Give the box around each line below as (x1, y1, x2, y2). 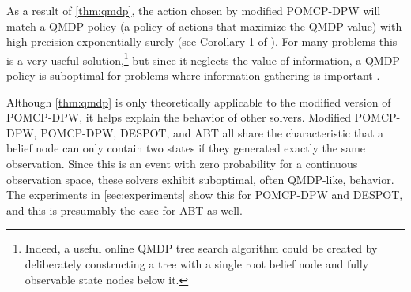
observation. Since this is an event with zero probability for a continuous (6, 155, 358, 171)
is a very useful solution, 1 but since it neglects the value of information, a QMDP (6, 49, 400, 68)
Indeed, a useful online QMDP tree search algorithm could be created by (25, 240, 378, 256)
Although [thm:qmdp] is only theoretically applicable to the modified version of (6, 93, 391, 110)
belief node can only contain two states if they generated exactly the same (6, 140, 366, 156)
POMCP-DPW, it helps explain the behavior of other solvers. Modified (6, 109, 351, 125)
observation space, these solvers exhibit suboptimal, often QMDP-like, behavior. (6, 170, 394, 187)
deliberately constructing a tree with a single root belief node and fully (25, 255, 369, 271)
